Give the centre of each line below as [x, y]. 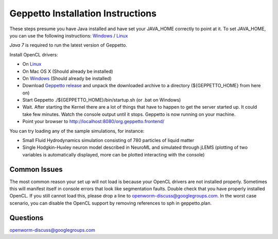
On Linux [32, 64]
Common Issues [36, 169]
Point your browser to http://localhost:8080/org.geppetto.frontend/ [93, 122]
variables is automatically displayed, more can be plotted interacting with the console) [114, 154]
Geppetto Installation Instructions [83, 13]
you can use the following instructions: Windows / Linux [69, 35]
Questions [27, 218]
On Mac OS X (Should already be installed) [68, 71]
